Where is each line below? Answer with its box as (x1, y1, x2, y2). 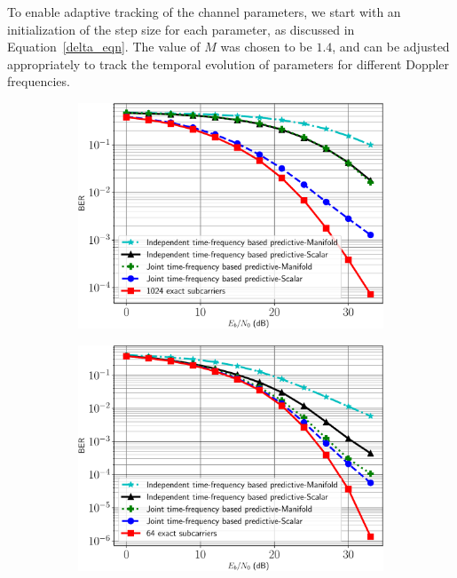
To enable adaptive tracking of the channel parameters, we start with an (7, 3, 401, 20)
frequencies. (7, 72, 70, 91)
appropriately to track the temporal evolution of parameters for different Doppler (7, 54, 450, 73)
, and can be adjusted (332, 37, 450, 56)
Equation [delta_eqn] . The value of (7, 37, 201, 56)
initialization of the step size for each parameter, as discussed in (7, 20, 355, 38)
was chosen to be (220, 37, 312, 56)
